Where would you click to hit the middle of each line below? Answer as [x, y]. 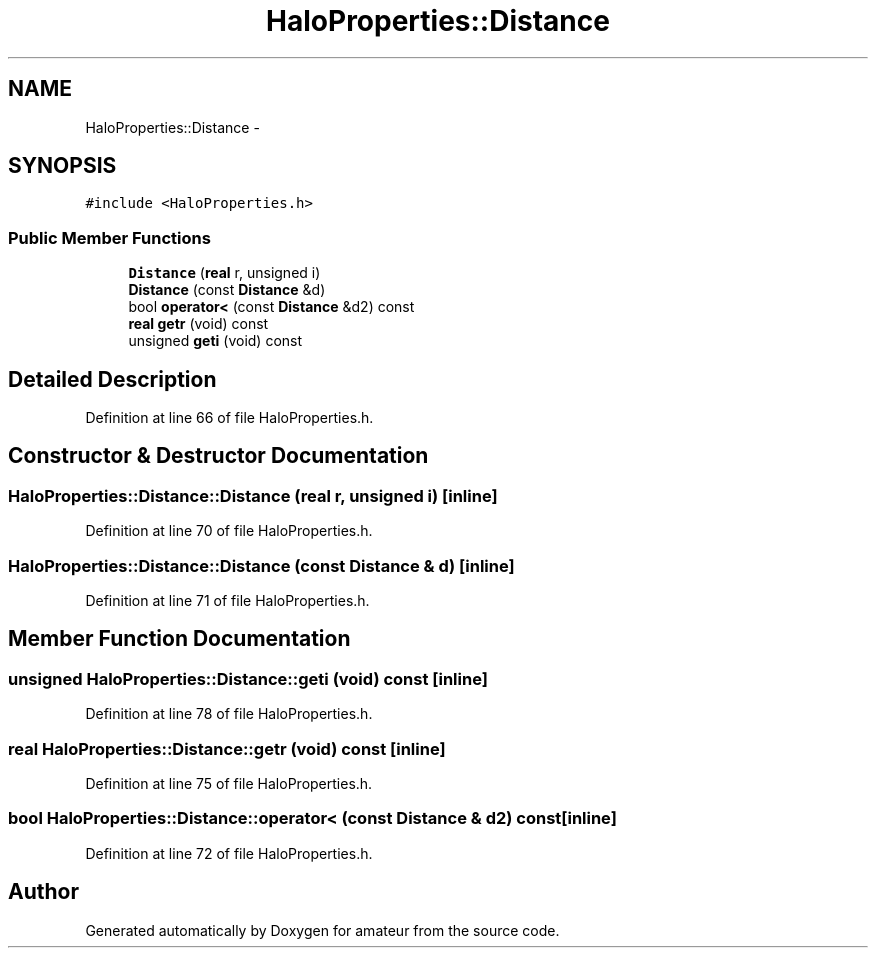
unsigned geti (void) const [215, 341]
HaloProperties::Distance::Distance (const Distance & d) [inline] [261, 565]
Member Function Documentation [179, 639]
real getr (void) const [198, 324]
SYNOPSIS [62, 166]
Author [43, 892]
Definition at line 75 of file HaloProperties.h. [229, 783]
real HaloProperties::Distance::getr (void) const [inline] [227, 748]
